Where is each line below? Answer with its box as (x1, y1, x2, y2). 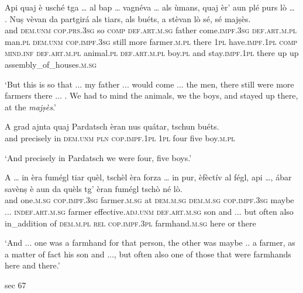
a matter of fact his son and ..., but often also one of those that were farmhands (5, 247, 291, 260)
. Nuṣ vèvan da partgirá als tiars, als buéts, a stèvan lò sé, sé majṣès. (5, 12, 251, 25)
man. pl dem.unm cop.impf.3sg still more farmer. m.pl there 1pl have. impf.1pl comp (5, 35, 298, 47)
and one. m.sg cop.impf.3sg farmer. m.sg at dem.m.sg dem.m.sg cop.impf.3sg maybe (5, 194, 294, 206)
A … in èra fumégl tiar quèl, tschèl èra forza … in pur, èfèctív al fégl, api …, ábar (5, 171, 292, 183)
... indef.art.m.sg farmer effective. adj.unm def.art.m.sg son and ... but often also (5, 205, 294, 217)
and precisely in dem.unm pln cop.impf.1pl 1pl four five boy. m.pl (5, 131, 235, 144)
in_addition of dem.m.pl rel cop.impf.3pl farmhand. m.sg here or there (5, 217, 256, 229)
